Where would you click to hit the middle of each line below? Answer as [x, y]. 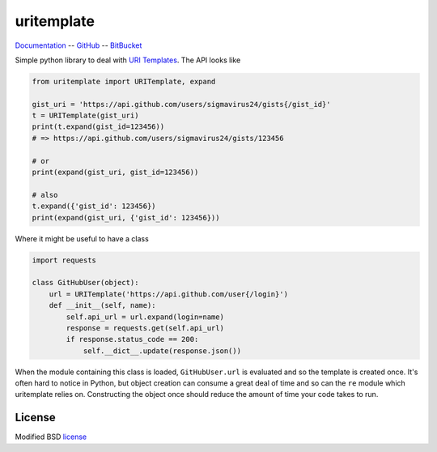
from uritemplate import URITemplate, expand [124, 81]
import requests [64, 260]
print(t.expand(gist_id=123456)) [98, 127]
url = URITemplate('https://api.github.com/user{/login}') [169, 294]
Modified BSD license [51, 437]
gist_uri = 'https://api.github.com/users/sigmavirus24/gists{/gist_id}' [181, 104]
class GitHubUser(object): [85, 283]
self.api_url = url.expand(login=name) [145, 317]
